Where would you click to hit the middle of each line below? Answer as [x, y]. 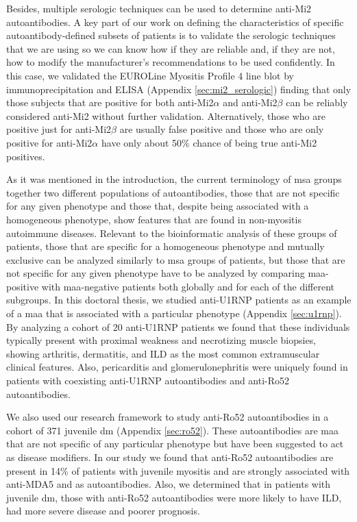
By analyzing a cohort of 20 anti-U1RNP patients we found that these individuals [178, 326]
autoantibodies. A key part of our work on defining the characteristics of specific [175, 22]
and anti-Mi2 [250, 102]
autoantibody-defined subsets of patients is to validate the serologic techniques [171, 35]
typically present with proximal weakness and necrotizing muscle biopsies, [161, 340]
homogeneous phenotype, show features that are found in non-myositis [154, 219]
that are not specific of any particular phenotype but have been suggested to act [175, 444]
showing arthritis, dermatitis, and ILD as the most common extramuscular [163, 353]
